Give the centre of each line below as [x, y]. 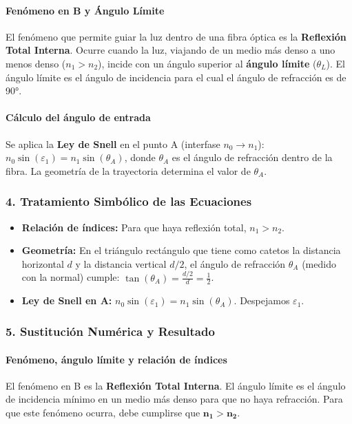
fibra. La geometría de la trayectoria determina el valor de [128, 170]
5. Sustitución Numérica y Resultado [110, 331]
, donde [140, 157]
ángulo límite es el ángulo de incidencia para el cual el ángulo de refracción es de [176, 77]
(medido [319, 263]
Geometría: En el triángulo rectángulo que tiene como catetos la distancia [181, 250]
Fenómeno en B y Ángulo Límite [85, 10]
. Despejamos [262, 300]
